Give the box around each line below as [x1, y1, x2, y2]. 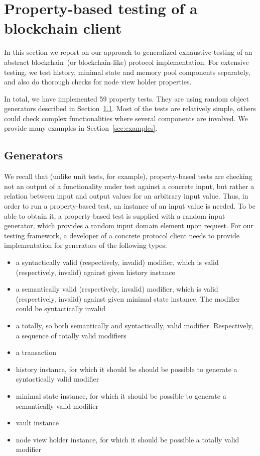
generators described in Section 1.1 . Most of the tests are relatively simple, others [4, 103, 256, 114]
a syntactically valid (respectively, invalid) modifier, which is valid [16, 257, 219, 267]
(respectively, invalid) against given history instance [16, 266, 175, 277]
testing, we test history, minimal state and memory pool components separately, [4, 66, 250, 77]
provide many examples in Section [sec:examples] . [4, 123, 158, 133]
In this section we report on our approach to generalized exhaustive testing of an [4, 47, 252, 57]
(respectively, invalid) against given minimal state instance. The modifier [16, 293, 240, 304]
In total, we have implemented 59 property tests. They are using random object [4, 93, 249, 104]
